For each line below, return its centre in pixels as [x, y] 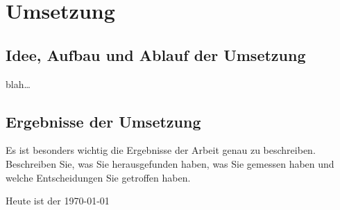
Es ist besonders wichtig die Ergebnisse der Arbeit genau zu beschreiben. [161, 150]
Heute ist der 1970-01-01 [58, 201]
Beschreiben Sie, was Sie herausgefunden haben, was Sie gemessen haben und [170, 163]
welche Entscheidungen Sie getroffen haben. [98, 177]
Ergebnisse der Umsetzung [103, 121]
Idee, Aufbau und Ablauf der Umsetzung [156, 54]
